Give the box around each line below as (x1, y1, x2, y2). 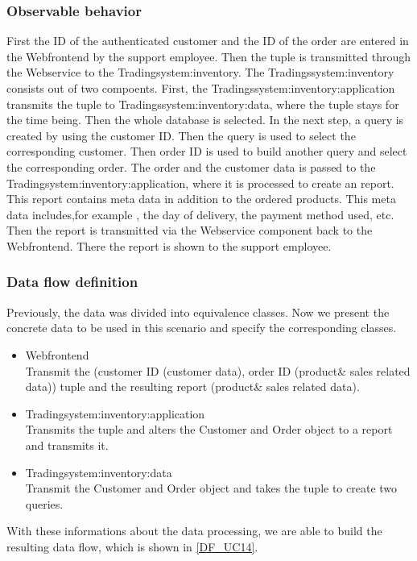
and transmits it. (25, 436, 109, 453)
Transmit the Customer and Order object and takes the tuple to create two (25, 480, 398, 497)
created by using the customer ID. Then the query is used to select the (6, 127, 356, 143)
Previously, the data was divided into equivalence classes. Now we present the (6, 303, 390, 320)
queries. (25, 495, 64, 512)
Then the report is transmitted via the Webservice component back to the (6, 222, 373, 239)
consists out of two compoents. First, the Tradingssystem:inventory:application (6, 80, 395, 96)
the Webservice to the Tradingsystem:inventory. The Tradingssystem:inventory (6, 64, 394, 81)
